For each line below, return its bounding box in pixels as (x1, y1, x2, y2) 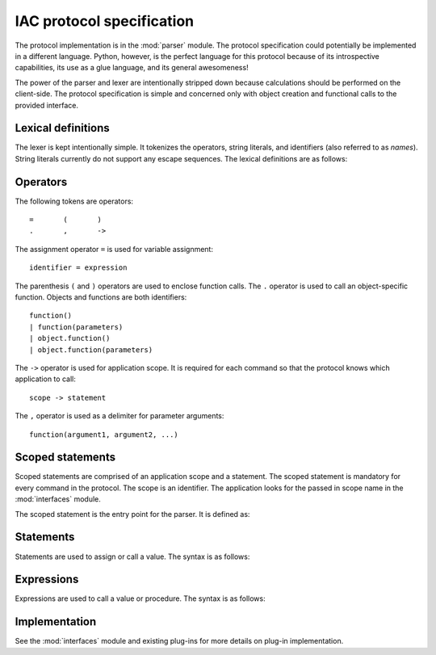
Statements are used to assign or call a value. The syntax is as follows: (15, 552, 250, 561)
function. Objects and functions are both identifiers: (15, 292, 187, 302)
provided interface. (15, 100, 79, 110)
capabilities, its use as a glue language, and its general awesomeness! (15, 63, 249, 73)
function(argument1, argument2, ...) (29, 430, 179, 439)
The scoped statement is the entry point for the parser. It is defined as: (15, 509, 250, 519)
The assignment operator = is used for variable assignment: (15, 244, 214, 254)
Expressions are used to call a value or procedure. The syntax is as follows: (15, 594, 266, 603)
